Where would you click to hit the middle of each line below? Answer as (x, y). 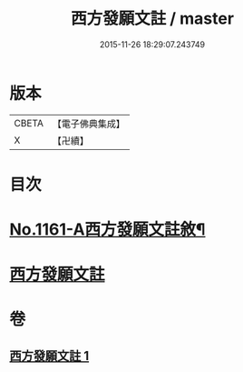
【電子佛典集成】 (88, 124)
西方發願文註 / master (152, 19)
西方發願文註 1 (49, 356)
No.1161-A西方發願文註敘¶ (107, 230)
